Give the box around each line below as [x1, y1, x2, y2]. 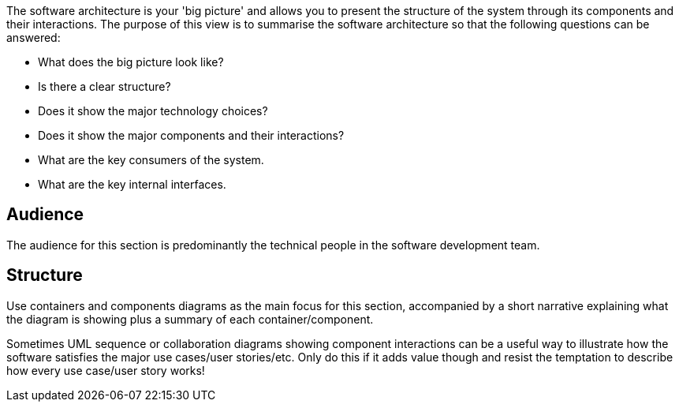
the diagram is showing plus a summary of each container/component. [6, 312, 374, 326]
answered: [6, 31, 61, 44]
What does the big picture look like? [38, 55, 224, 69]
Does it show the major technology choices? [38, 104, 268, 118]
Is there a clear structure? [38, 80, 171, 93]
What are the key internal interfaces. [38, 178, 226, 191]
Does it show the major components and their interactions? [38, 129, 345, 142]
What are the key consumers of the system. [38, 153, 264, 167]
